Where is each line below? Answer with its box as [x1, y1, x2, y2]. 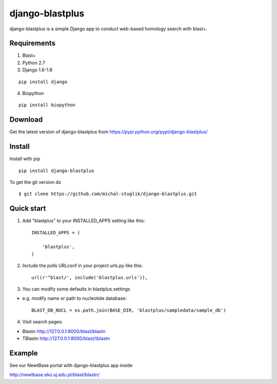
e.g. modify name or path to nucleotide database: [22, 295, 127, 301]
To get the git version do [9, 179, 62, 185]
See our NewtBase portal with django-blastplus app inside [9, 362, 133, 368]
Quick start [9, 204, 46, 213]
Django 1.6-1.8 [22, 67, 53, 73]
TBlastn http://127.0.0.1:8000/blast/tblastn [22, 335, 110, 341]
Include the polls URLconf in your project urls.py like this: [22, 262, 143, 269]
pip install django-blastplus [18, 167, 95, 174]
